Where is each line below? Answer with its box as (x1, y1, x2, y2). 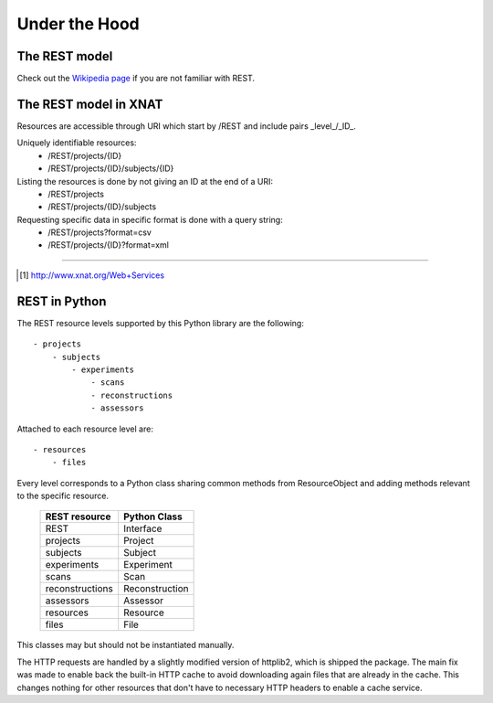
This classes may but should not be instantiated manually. (16, 640, 235, 651)
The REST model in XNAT (16, 96, 163, 112)
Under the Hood (16, 14, 141, 34)
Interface (123, 522, 163, 535)
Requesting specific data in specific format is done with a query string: (16, 214, 283, 225)
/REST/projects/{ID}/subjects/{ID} (47, 163, 174, 174)
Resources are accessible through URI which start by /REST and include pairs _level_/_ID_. (16, 120, 356, 132)
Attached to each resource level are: (16, 423, 154, 434)
